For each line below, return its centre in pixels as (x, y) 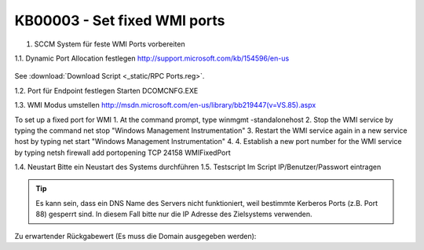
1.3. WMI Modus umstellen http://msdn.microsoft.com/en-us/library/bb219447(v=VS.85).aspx (165, 105)
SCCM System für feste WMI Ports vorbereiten (110, 44)
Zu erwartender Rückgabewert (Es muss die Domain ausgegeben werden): (135, 236)
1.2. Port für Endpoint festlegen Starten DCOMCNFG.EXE (106, 90)
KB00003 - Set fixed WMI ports (120, 20)
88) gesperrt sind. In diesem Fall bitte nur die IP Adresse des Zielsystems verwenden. (174, 214)
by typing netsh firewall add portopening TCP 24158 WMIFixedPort (122, 153)
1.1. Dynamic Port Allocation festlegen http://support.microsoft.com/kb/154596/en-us (152, 58)
